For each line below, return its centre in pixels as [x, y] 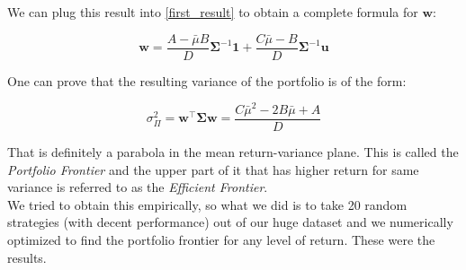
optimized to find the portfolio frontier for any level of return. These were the [221, 240]
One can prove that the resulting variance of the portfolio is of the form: [207, 80]
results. [27, 257]
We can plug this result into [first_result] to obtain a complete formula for [213, 12]
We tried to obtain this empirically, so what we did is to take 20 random [207, 204]
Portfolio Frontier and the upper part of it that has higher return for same [213, 169]
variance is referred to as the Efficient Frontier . [138, 187]
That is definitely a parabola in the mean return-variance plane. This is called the [233, 152]
